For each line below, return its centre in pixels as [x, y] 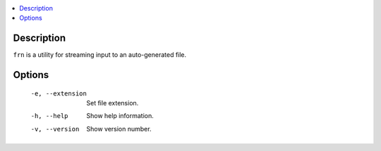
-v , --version [55, 129]
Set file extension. [113, 103]
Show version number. [119, 129]
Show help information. [120, 116]
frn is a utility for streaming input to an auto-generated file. [100, 55]
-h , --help [49, 116]
